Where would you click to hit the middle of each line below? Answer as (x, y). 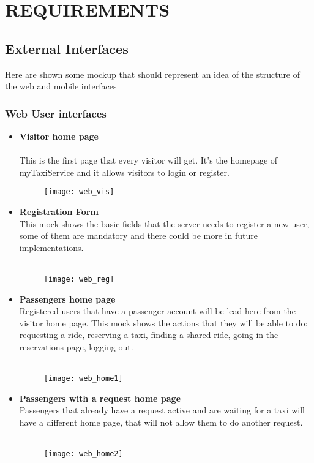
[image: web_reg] (79, 279)
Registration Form (59, 212)
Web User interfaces (56, 113)
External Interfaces (67, 48)
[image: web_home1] (83, 379)
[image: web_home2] (83, 454)
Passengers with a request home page (100, 398)
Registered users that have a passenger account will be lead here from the (157, 311)
